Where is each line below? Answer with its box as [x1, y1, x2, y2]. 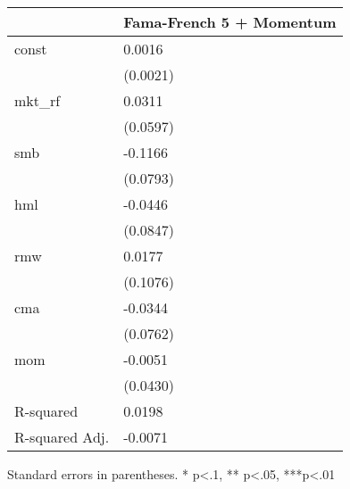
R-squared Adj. [14, 427, 110, 447]
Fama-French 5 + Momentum [123, 12, 337, 32]
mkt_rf [14, 90, 61, 111]
